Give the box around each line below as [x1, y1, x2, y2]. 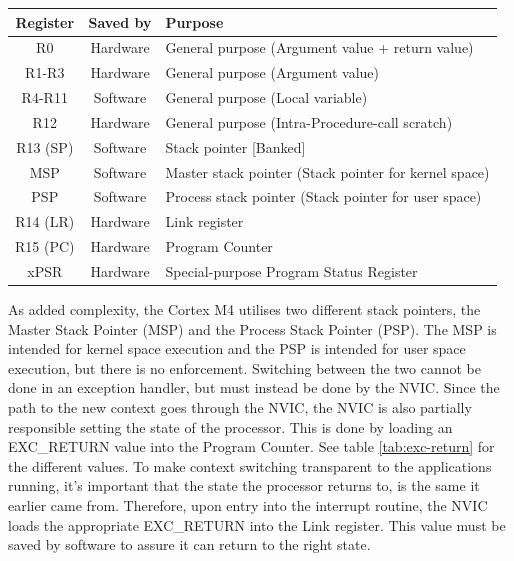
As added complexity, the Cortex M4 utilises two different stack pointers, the [8, 299, 481, 320]
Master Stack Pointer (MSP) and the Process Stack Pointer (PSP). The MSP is [8, 318, 497, 339]
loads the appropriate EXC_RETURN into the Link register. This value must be [8, 514, 506, 535]
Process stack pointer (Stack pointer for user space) [165, 186, 482, 207]
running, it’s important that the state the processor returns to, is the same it [8, 475, 480, 496]
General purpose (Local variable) [165, 87, 368, 108]
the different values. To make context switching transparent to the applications [8, 455, 492, 476]
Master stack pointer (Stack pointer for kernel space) [165, 161, 490, 182]
